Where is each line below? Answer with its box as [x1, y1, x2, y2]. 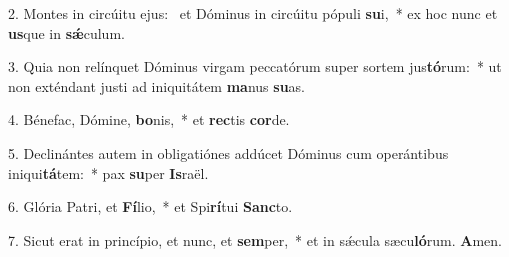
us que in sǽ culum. [8, 22, 125, 43]
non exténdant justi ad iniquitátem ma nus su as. [8, 75, 306, 96]
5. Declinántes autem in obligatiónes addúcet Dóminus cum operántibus [8, 142, 449, 163]
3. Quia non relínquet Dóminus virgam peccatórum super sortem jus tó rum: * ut [8, 56, 502, 77]
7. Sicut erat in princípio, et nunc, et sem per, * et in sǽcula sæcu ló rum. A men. [8, 229, 502, 250]
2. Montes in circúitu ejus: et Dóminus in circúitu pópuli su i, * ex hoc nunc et [8, 3, 498, 23]
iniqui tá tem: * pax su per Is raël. [8, 162, 209, 183]
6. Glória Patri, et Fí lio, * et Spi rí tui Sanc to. [8, 196, 293, 217]
